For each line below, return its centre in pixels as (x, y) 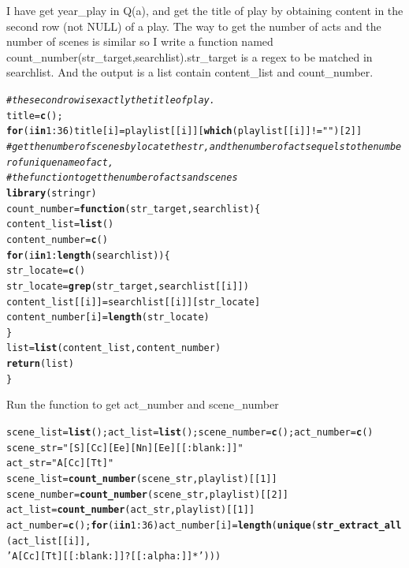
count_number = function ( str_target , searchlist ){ (134, 209)
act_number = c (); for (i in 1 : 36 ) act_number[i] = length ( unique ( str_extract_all (204, 525)
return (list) (40, 364)
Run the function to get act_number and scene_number (143, 404)
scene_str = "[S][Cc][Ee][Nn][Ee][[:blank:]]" (125, 448)
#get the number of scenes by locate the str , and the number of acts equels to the (190, 146)
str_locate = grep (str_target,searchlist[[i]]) (128, 286)
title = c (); (35, 116)
